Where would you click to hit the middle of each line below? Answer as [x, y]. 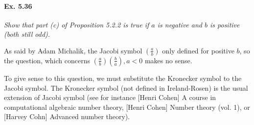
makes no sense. [168, 60]
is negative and [180, 24]
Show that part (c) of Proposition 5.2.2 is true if [77, 24]
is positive [225, 24]
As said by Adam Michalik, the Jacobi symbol [73, 50]
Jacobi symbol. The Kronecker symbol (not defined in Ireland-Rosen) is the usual [126, 87]
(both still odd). [27, 34]
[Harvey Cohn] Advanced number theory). [67, 116]
